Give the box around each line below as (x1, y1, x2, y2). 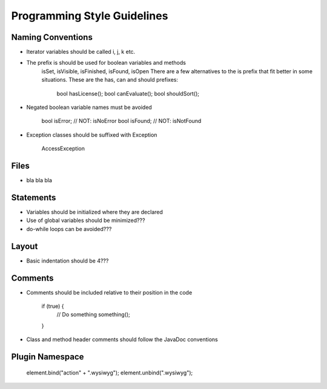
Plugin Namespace (11, 351, 84, 362)
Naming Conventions (11, 32, 93, 42)
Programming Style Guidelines (11, 9, 168, 22)
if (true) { (41, 302, 64, 310)
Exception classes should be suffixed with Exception (26, 131, 157, 139)
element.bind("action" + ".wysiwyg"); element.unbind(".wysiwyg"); (26, 369, 193, 376)
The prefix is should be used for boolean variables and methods (26, 59, 186, 67)
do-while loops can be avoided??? (26, 225, 112, 232)
